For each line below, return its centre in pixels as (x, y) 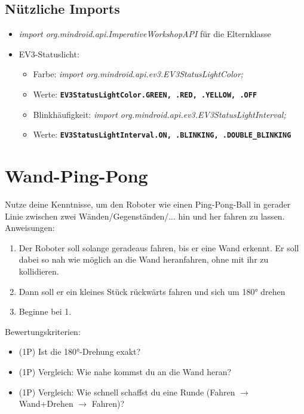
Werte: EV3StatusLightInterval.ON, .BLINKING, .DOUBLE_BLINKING (162, 134)
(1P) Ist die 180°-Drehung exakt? (80, 351)
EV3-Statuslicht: (49, 54)
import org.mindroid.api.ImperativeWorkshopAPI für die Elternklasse (145, 34)
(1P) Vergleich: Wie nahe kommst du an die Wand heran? (125, 371)
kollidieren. (39, 271)
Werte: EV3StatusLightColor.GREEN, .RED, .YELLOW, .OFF (145, 94)
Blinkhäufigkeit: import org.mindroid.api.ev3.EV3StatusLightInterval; (159, 114)
